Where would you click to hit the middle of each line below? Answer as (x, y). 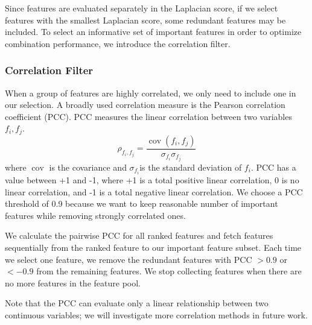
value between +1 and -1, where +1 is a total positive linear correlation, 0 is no (152, 180)
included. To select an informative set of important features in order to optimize (153, 32)
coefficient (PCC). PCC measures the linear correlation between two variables (148, 116)
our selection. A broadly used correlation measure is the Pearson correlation (145, 105)
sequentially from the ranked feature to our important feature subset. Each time (153, 248)
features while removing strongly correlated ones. (95, 215)
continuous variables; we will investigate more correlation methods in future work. (156, 314)
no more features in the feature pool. (73, 282)
